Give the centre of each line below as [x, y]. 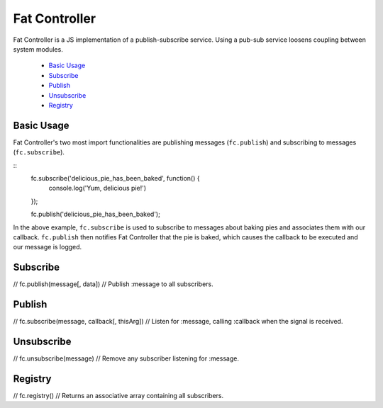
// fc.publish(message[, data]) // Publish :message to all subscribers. [113, 284]
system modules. [38, 49]
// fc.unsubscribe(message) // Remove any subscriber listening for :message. [126, 358]
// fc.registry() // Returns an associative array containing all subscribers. [118, 395]
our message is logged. [48, 247]
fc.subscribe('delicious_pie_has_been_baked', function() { [115, 178]
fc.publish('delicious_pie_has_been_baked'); [96, 214]
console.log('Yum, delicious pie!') [98, 188]
